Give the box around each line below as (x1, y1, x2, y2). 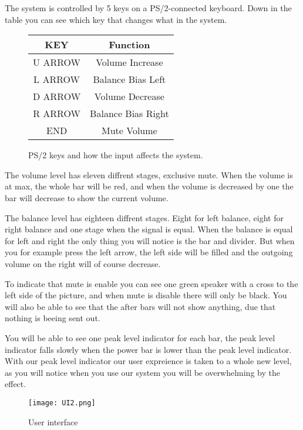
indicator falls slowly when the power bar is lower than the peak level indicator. (5, 343, 292, 355)
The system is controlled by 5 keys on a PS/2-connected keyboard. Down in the (5, 2, 292, 14)
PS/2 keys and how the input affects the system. (28, 149, 203, 161)
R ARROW (33, 106, 80, 121)
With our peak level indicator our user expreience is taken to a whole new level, (5, 355, 292, 367)
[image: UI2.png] (28, 398, 96, 407)
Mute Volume (102, 124, 157, 138)
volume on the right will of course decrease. (5, 257, 161, 269)
